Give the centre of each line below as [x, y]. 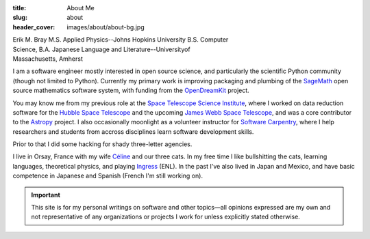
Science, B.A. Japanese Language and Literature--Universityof [102, 49]
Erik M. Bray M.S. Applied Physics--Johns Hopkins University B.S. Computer [121, 40]
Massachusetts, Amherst [48, 59]
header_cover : [34, 27]
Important [46, 195]
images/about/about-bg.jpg [106, 27]
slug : [20, 18]
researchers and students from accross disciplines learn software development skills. [133, 131]
